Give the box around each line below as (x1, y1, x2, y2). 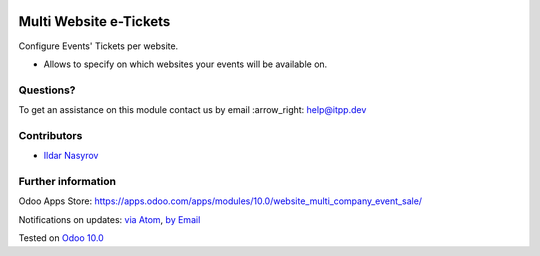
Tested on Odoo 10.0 (18, 232, 104, 244)
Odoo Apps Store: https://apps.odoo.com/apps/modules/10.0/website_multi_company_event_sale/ (18, 195, 423, 207)
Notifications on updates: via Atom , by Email (18, 213, 201, 225)
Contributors (18, 128, 83, 142)
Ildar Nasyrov (43, 150, 99, 162)
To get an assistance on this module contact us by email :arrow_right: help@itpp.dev (18, 104, 367, 116)
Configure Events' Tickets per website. (18, 40, 179, 52)
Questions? (18, 83, 76, 97)
